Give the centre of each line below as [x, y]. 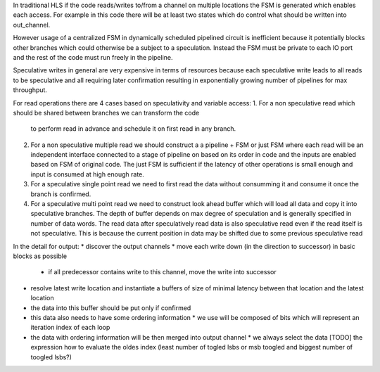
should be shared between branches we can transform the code [106, 113]
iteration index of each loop [70, 328]
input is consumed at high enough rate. [87, 174]
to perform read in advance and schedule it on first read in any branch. [133, 129]
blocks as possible [40, 256]
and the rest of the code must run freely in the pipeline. [93, 57]
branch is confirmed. [61, 194]
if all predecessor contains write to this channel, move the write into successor [163, 272]
